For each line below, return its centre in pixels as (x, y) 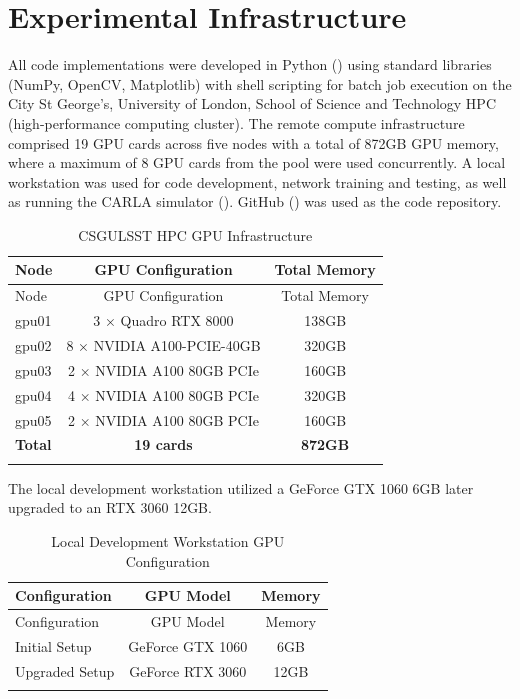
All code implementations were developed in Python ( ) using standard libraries (250, 64)
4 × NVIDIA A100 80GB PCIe (163, 394)
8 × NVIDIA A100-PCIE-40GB (163, 345)
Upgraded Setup (65, 670)
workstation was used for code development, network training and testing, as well (257, 181)
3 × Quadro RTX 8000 (163, 320)
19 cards (163, 444)
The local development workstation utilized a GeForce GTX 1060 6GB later (241, 487)
